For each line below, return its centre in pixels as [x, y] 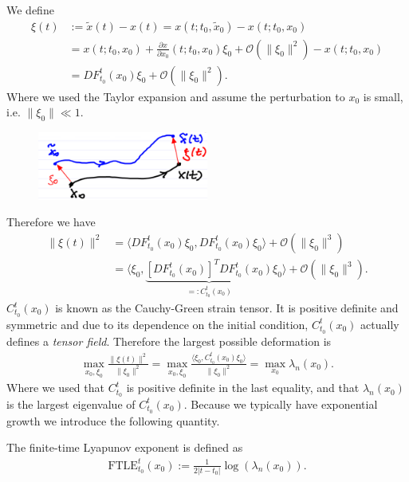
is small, [383, 96]
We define [30, 10]
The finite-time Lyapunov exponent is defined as [125, 447]
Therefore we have [51, 222]
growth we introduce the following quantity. [113, 420]
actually [380, 324]
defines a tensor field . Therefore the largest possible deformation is [169, 341]
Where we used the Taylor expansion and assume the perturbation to [176, 96]
